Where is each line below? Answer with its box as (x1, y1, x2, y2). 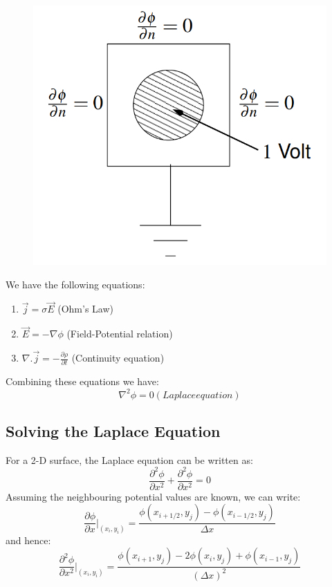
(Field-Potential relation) (66, 326, 173, 341)
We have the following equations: (6, 277, 145, 291)
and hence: (6, 532, 51, 547)
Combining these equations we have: (6, 374, 159, 389)
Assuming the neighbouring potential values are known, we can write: (6, 489, 301, 503)
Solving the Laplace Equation (6, 420, 221, 441)
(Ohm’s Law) (57, 301, 114, 316)
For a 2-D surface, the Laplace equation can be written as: (6, 452, 253, 467)
